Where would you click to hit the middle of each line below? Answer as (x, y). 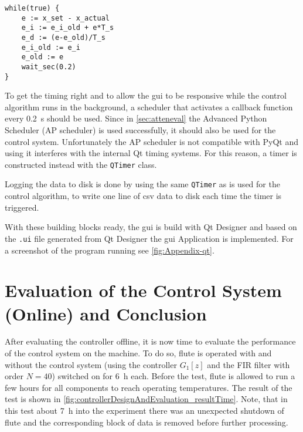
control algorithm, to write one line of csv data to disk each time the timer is (143, 196)
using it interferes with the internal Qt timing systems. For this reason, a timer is (151, 153)
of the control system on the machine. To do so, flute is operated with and (138, 353)
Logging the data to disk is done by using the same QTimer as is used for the (142, 184)
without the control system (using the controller (91, 364)
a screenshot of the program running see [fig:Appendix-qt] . (110, 250)
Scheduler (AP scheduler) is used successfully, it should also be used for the (140, 130)
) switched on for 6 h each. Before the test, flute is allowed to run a (173, 376)
